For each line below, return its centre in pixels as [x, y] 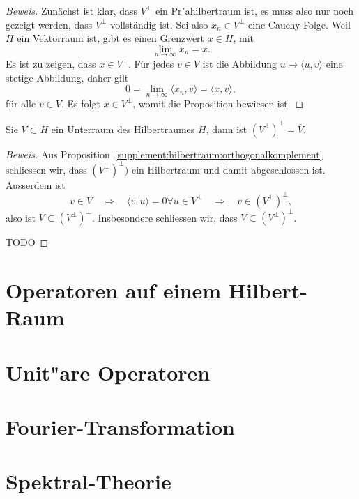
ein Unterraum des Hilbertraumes [123, 129]
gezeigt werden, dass [49, 24]
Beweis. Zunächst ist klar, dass [72, 10]
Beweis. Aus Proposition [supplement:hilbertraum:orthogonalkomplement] [164, 154]
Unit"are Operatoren [108, 372]
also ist [21, 217]
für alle [21, 103]
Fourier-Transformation [120, 426]
